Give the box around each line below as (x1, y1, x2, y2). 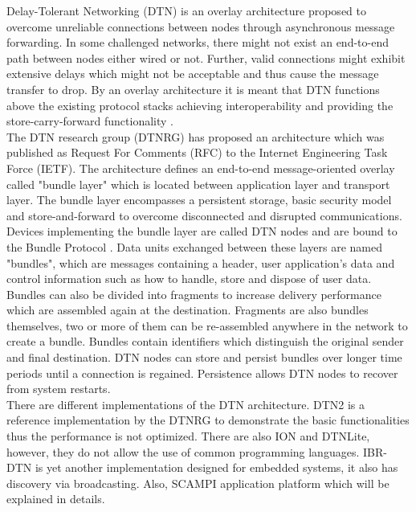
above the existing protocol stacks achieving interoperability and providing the (6, 96, 394, 113)
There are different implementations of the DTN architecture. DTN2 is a (6, 395, 365, 412)
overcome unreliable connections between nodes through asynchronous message (6, 18, 395, 35)
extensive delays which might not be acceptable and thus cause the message (6, 65, 379, 82)
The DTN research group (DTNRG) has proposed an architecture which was (6, 128, 385, 145)
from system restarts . (6, 380, 111, 397)
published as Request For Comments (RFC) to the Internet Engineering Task (6, 144, 388, 161)
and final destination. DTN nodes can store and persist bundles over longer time (6, 349, 402, 366)
